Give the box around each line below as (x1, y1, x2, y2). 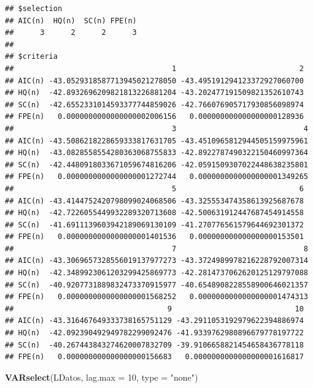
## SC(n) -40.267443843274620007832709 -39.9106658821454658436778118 (5, 340, 304, 349)
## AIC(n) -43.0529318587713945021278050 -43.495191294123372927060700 (5, 76, 304, 85)
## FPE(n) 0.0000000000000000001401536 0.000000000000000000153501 (5, 232, 304, 242)
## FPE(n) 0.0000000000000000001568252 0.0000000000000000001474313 (5, 292, 308, 302)
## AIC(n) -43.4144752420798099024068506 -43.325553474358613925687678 (5, 196, 304, 205)
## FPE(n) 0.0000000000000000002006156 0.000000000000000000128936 (5, 112, 304, 121)
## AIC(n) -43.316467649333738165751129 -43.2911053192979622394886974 (5, 316, 304, 325)
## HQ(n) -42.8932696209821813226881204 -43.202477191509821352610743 (5, 88, 304, 97)
